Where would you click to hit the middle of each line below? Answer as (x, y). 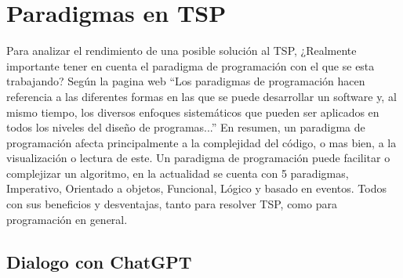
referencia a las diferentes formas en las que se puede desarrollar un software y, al (201, 96)
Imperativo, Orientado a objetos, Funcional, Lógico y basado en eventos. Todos (196, 188)
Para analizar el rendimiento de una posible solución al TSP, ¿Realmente (182, 51)
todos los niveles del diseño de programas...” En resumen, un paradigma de (186, 127)
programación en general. (67, 219)
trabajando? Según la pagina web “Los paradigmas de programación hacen (186, 81)
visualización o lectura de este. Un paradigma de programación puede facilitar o (198, 158)
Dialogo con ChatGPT (99, 261)
